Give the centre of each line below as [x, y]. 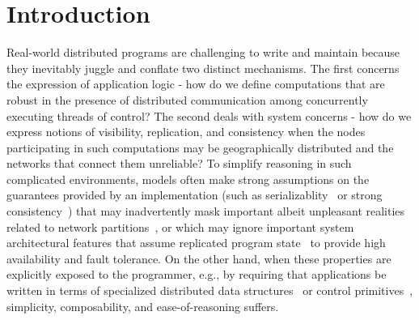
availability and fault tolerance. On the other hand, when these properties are [199, 258]
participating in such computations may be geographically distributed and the [200, 147]
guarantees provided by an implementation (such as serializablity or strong [195, 195]
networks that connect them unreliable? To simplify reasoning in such [179, 163]
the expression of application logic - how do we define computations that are [196, 84]
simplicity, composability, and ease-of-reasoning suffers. [143, 306]
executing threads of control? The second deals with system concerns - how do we [209, 115]
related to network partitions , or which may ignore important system [180, 226]
